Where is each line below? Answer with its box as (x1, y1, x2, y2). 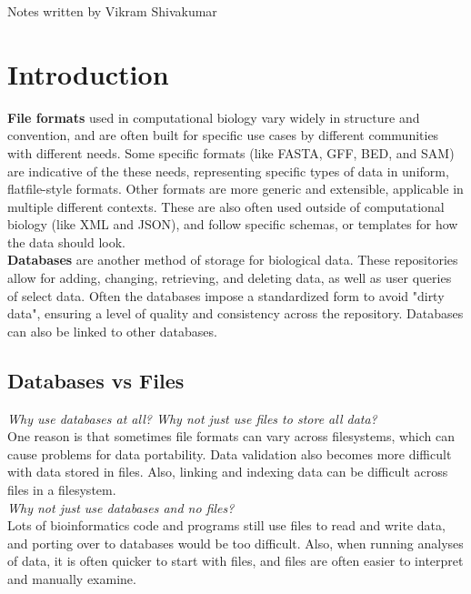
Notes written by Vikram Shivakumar (7, 2, 217, 20)
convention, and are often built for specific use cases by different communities (7, 126, 439, 145)
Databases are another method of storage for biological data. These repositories (7, 250, 458, 269)
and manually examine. (7, 569, 136, 588)
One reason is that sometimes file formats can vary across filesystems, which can (7, 427, 455, 446)
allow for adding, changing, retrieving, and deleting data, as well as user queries (7, 268, 452, 287)
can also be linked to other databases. (7, 321, 217, 340)
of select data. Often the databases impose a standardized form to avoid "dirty (7, 286, 445, 305)
